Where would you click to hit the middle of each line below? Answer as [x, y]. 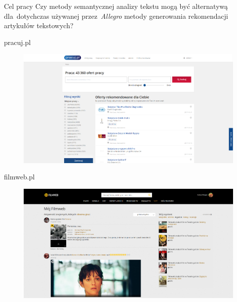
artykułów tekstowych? [39, 25]
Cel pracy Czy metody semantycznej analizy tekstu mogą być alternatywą [116, 6]
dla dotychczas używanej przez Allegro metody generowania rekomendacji [116, 16]
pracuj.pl [18, 42]
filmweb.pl [20, 177]
